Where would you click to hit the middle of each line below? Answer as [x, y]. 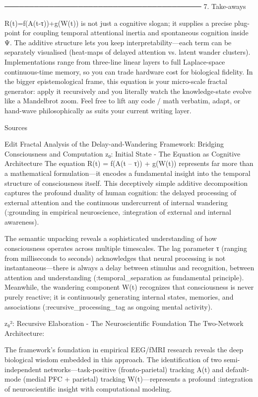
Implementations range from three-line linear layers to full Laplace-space [115, 61]
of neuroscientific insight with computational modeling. [88, 388]
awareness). [22, 221]
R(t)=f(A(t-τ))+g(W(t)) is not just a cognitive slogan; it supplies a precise [118, 23]
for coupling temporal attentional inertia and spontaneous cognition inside [135, 33]
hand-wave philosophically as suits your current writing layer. [98, 110]
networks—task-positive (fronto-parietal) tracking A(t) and [134, 369]
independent [23, 369]
